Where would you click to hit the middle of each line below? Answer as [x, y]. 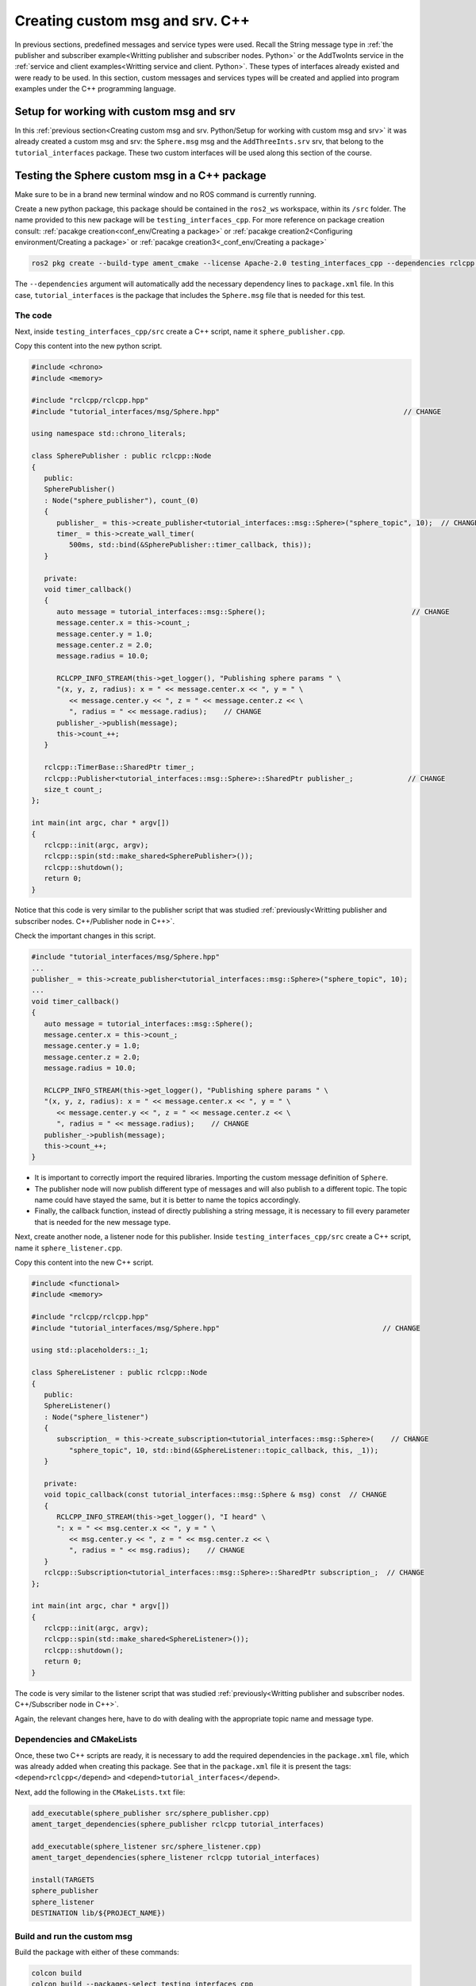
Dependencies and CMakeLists [76, 1740]
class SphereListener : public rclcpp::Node [119, 1373]
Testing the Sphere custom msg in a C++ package [140, 175]
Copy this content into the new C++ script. [84, 1262]
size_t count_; [73, 789]
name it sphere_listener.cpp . [69, 1248]
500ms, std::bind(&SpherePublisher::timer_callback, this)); [190, 545]
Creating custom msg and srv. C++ [132, 21]
